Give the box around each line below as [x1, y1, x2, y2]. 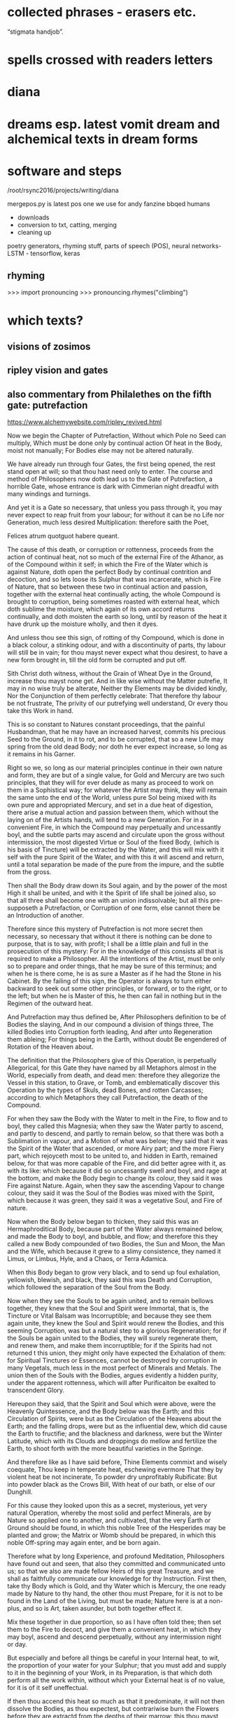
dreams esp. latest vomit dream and [7, 116, 220, 132]
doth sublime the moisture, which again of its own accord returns [7, 605, 195, 613]
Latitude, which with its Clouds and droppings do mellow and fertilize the [7, 1437, 218, 1445]
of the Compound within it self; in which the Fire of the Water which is [7, 560, 208, 568]
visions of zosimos [7, 341, 91, 353]
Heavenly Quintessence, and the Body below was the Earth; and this [7, 1407, 205, 1416]
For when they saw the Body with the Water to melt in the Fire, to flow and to [7, 1114, 228, 1123]
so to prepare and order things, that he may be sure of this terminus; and [7, 962, 217, 971]
